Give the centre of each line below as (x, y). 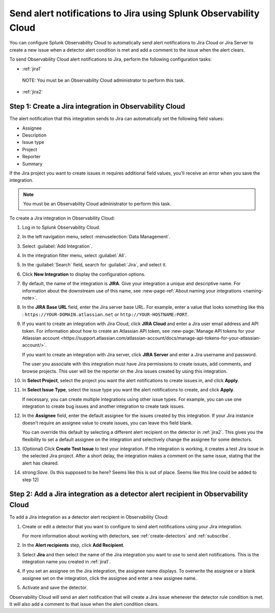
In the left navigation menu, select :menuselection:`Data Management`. (96, 237)
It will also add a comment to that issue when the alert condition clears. (84, 604)
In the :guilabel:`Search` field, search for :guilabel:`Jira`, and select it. (94, 265)
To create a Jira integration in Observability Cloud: (62, 218)
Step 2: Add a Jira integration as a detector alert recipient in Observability (129, 494)
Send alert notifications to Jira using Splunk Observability (134, 13)
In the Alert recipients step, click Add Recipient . (73, 545)
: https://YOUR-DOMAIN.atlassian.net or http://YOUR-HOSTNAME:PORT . (105, 314)
